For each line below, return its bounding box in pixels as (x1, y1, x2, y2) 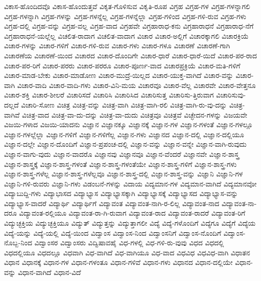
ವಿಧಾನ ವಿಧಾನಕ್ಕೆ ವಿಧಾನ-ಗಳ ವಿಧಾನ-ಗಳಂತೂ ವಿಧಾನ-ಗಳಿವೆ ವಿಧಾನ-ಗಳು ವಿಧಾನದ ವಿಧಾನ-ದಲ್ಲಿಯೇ (4, 257, 233, 267)
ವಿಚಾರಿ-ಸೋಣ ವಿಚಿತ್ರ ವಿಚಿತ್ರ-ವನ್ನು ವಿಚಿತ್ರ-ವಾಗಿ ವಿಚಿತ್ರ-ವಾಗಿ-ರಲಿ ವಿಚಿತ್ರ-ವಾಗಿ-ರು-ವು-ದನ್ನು (21, 99, 227, 110)
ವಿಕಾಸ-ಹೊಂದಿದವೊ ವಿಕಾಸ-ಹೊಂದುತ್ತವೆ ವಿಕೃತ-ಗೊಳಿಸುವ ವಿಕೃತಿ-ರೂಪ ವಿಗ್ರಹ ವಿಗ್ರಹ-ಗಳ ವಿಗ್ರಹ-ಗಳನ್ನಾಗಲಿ (4, 1, 250, 11)
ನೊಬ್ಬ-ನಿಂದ (4, 237, 33, 248)
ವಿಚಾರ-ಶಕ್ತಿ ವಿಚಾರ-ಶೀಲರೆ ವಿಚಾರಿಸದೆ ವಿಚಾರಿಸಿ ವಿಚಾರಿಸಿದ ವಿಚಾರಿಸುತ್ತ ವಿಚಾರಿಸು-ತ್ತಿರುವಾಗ (4, 89, 214, 100)
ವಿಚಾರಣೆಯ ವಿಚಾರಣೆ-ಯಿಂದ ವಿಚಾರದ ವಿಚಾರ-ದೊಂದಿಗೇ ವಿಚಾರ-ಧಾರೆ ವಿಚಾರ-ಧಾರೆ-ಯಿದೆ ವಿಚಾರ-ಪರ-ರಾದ (4, 50, 257, 60)
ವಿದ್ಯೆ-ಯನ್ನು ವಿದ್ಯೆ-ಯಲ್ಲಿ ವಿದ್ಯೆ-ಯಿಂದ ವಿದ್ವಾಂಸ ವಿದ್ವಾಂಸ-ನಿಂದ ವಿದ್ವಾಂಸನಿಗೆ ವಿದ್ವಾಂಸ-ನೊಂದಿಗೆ (4, 227, 221, 238)
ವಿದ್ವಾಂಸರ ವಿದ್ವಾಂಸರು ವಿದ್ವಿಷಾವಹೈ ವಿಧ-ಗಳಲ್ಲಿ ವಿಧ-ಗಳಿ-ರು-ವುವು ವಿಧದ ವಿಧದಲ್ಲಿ (34, 237, 224, 248)
